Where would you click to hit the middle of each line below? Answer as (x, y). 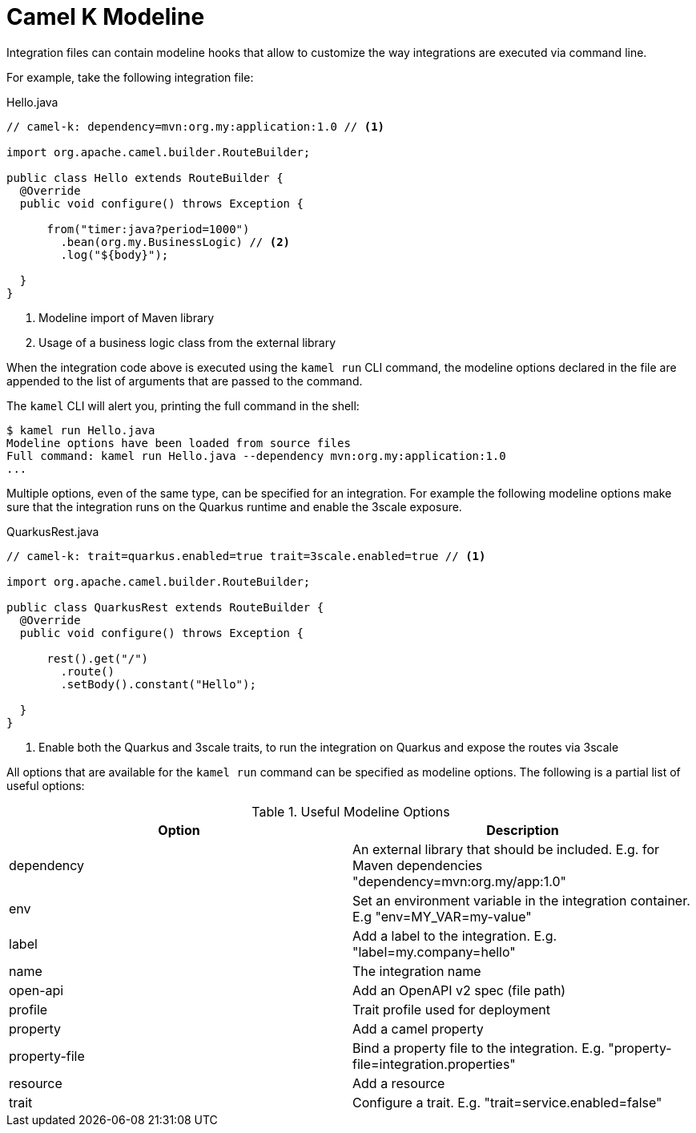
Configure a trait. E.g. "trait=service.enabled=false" (507, 1102)
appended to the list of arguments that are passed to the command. (185, 381)
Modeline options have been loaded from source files (179, 443)
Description (523, 830)
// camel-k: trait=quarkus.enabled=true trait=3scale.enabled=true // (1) (246, 556)
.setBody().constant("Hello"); (158, 684)
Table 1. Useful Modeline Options (351, 811)
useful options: (46, 785)
